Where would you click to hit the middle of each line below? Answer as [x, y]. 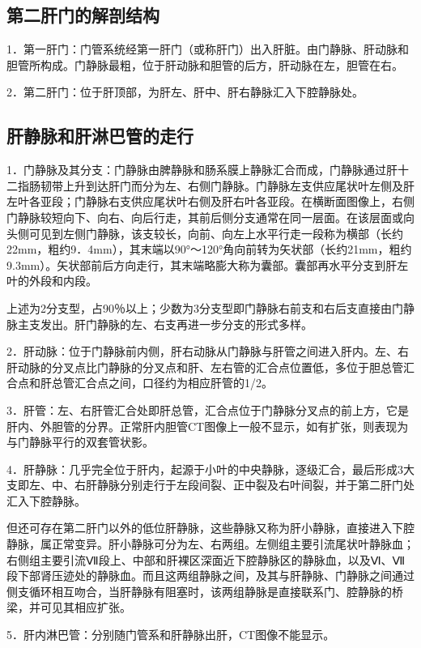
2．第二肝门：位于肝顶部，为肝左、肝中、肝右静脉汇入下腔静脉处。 [185, 92]
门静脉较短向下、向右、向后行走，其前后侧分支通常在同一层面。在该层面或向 [210, 217]
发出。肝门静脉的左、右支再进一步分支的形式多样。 [176, 324]
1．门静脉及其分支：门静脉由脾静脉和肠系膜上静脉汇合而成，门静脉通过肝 [202, 170]
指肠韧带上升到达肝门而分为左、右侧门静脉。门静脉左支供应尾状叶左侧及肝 [216, 185]
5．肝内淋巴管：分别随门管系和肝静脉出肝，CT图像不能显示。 [171, 635]
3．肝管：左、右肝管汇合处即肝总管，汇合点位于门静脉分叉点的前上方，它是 [208, 409]
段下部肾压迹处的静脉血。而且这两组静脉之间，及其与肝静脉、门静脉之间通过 [210, 576]
